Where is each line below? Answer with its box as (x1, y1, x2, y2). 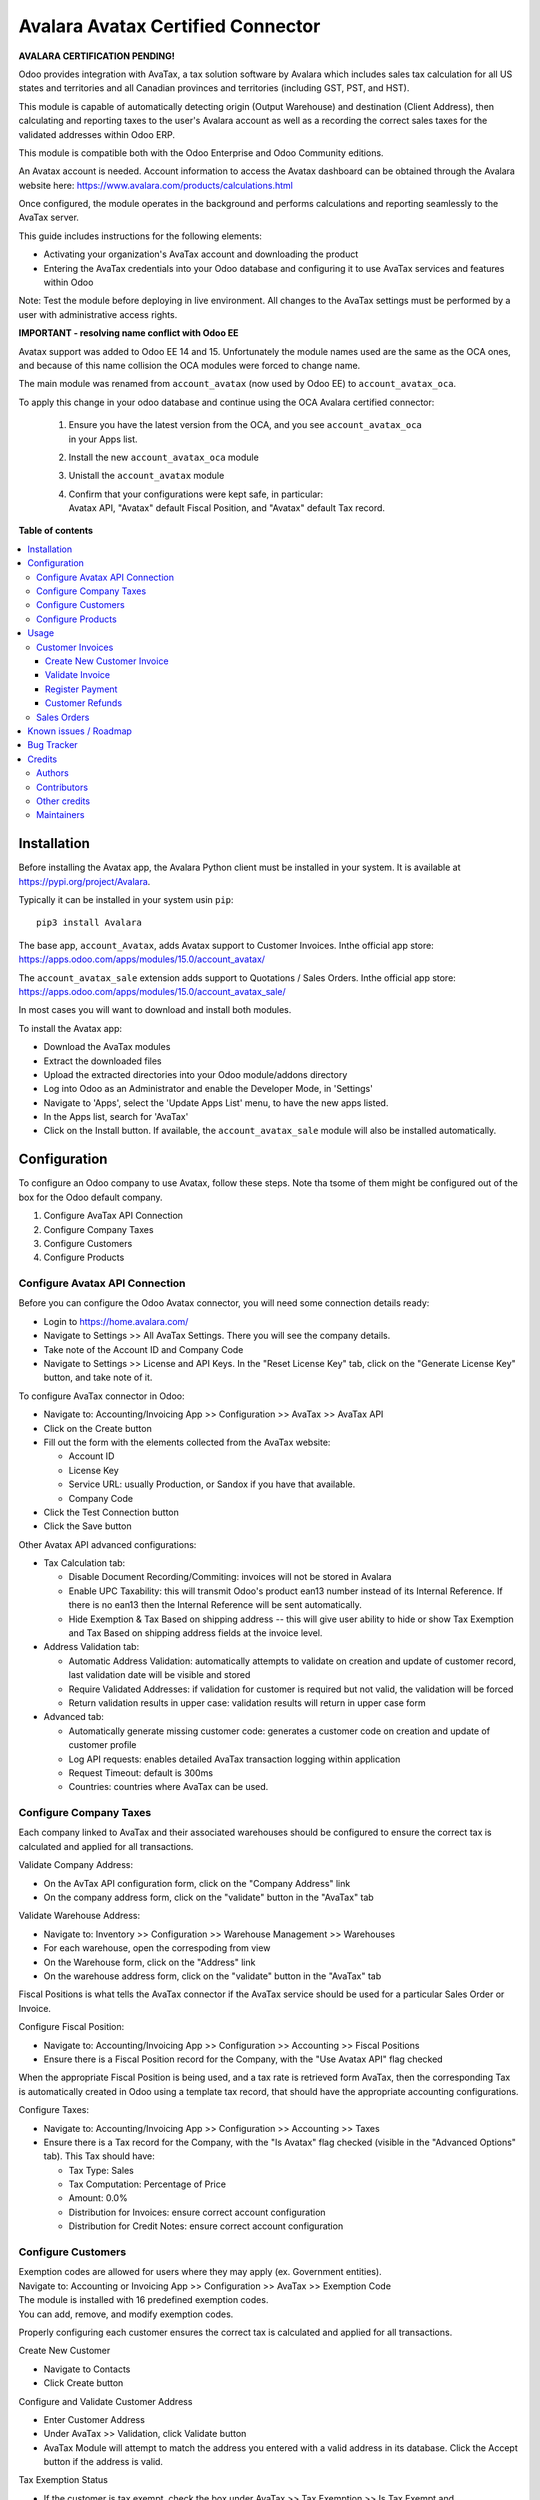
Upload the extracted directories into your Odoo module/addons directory (43, 1068, 348, 1080)
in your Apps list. (68, 433, 138, 445)
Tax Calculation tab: (43, 1557, 126, 1569)
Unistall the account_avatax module (68, 470, 225, 482)
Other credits (36, 795, 90, 807)
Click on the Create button (43, 1422, 152, 1434)
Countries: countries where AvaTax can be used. (68, 1781, 269, 1793)
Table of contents (18, 525, 94, 537)
